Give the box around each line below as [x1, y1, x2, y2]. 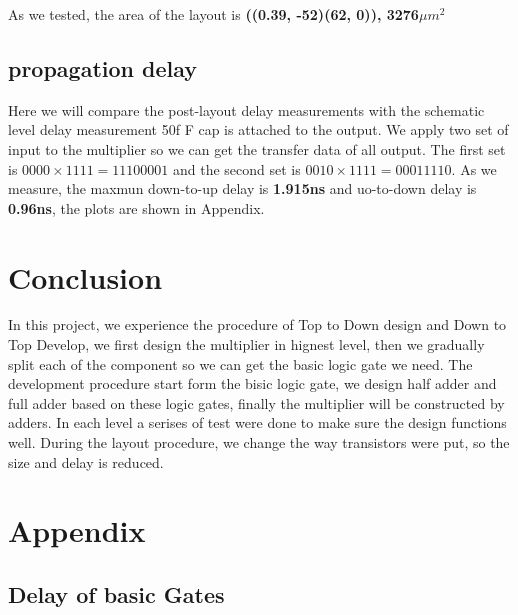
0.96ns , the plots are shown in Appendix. [8, 197, 265, 218]
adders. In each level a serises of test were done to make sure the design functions [8, 412, 507, 433]
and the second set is [172, 158, 301, 179]
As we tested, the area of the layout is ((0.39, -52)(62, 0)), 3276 [8, 4, 419, 24]
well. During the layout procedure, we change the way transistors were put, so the [8, 432, 510, 453]
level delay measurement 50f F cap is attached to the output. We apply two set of [8, 119, 509, 140]
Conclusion [8, 256, 163, 297]
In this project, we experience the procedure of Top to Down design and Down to [8, 314, 507, 335]
